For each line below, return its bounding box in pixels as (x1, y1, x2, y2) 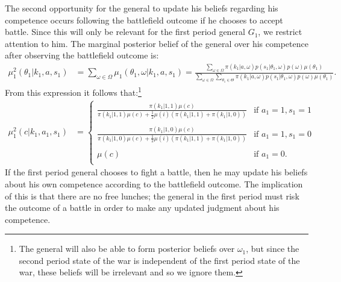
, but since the (246, 242, 299, 255)
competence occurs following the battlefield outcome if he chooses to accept (5, 13, 283, 26)
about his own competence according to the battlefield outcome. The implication (5, 177, 303, 190)
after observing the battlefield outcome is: (5, 49, 159, 61)
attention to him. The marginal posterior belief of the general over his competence (5, 37, 308, 49)
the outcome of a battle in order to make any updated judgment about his (5, 201, 280, 214)
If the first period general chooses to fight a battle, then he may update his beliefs (5, 166, 308, 178)
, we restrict (258, 25, 302, 38)
